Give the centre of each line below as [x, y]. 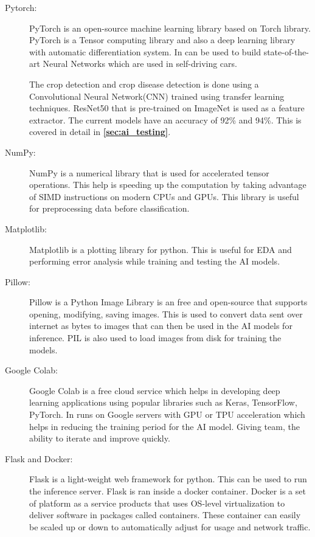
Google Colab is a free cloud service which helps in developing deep [155, 390]
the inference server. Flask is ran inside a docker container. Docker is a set [168, 491]
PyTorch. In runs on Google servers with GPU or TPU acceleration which [167, 414]
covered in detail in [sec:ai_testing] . [100, 132]
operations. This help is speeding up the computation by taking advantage [168, 185]
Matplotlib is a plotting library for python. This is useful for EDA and [161, 249]
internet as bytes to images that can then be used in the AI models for [161, 326]
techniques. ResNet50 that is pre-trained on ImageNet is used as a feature [167, 108]
